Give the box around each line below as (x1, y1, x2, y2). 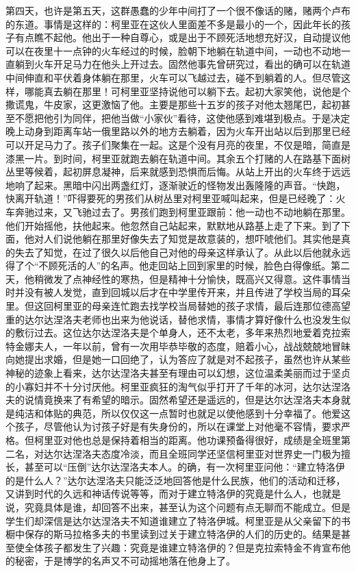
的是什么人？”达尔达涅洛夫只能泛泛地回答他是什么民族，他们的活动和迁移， (5, 473, 346, 487)
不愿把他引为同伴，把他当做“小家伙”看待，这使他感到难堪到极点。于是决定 (14, 110, 351, 125)
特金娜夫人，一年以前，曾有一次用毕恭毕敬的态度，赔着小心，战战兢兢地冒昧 (5, 338, 351, 353)
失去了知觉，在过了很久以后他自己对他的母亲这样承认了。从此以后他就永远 (14, 245, 351, 259)
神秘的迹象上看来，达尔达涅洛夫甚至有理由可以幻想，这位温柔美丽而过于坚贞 (5, 366, 351, 380)
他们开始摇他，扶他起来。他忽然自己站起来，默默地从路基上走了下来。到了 (5, 218, 341, 232)
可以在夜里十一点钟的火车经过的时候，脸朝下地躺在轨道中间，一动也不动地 (5, 43, 341, 58)
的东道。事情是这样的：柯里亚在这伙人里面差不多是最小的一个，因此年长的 (5, 16, 341, 31)
